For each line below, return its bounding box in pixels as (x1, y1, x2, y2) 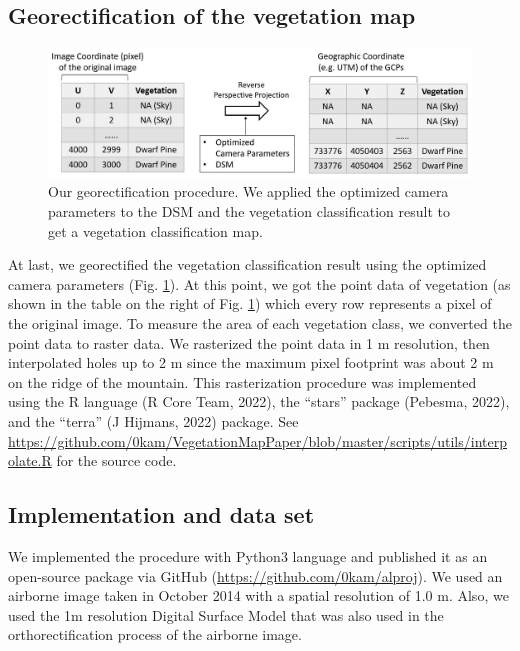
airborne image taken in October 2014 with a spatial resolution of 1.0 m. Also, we (8, 585, 509, 606)
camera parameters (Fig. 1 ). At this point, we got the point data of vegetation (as (8, 273, 511, 294)
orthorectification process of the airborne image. (8, 624, 302, 645)
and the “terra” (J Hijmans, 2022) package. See (8, 410, 299, 431)
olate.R (8, 450, 52, 471)
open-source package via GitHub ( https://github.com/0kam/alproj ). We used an (8, 565, 503, 586)
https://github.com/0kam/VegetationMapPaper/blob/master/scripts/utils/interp (8, 430, 507, 451)
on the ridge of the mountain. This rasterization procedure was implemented (8, 371, 477, 392)
